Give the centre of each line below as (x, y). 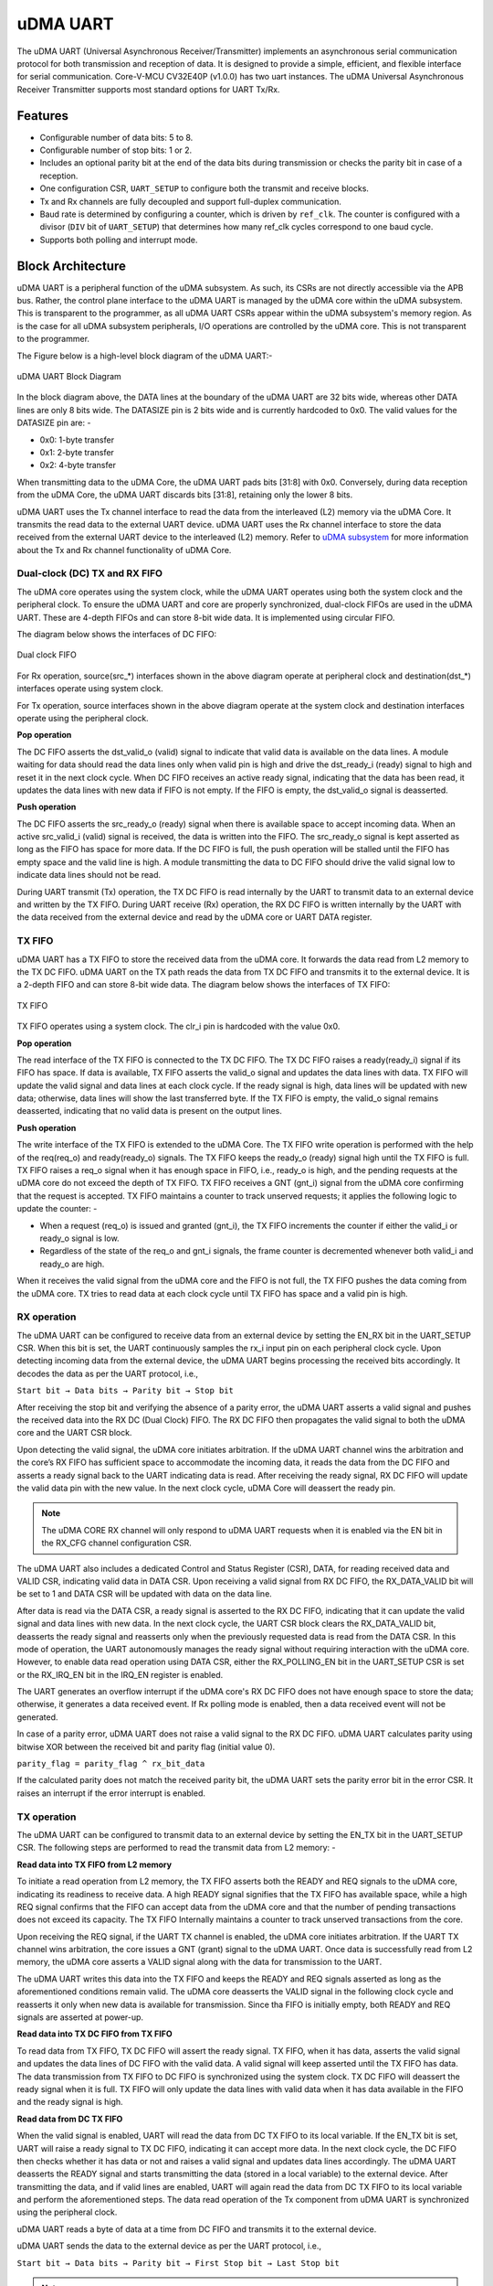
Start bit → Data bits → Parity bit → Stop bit (126, 1391)
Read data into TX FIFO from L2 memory (94, 1864)
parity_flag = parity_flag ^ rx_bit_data (111, 1764)
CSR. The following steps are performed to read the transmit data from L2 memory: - (176, 1848)
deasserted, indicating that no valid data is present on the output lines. (150, 1111)
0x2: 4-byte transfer (78, 465)
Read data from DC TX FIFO (70, 2119)
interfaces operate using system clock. (90, 689)
